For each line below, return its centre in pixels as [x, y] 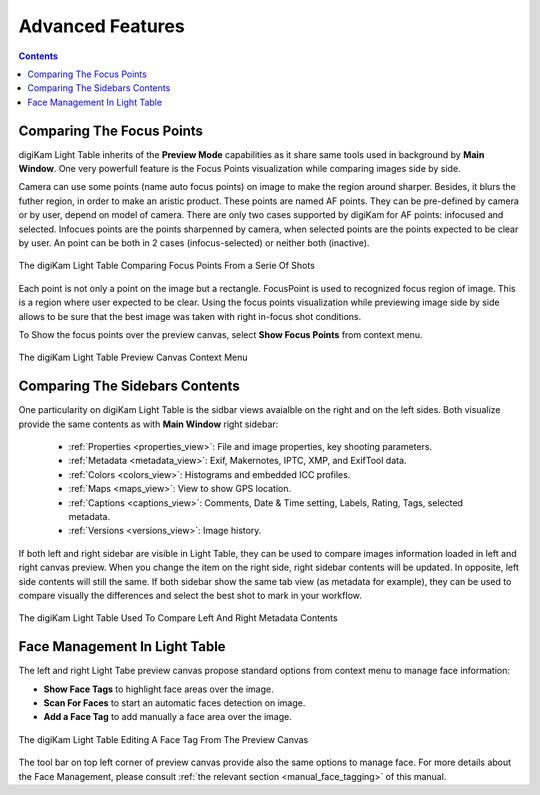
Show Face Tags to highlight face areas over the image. [158, 689]
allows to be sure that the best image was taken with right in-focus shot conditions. [190, 316]
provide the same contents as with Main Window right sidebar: [148, 424]
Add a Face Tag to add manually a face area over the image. [167, 717]
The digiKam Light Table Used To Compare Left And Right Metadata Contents [178, 618]
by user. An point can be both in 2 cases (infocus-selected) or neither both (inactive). [194, 242]
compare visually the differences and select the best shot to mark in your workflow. [190, 595]
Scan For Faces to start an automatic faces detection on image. [174, 702]
